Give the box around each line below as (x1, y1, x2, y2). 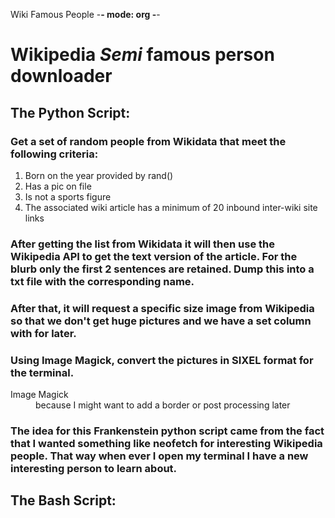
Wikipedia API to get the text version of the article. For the (10, 249, 298, 263)
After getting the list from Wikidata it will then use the (10, 237, 276, 251)
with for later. (10, 326, 77, 340)
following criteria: (10, 147, 99, 161)
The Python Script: (10, 104, 131, 121)
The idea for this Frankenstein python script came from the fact (10, 424, 325, 438)
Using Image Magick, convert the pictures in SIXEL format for (10, 353, 314, 367)
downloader (10, 65, 113, 88)
